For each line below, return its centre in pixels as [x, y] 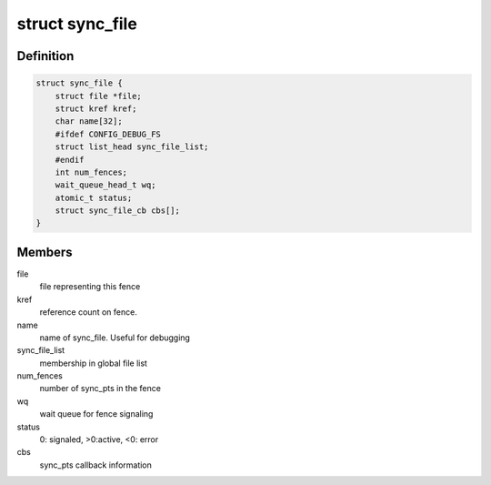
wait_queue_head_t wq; [105, 185]
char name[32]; [89, 121]
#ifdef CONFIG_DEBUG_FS [108, 134]
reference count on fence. [89, 312]
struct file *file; [99, 96]
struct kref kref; [96, 108]
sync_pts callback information [95, 465]
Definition [45, 56]
